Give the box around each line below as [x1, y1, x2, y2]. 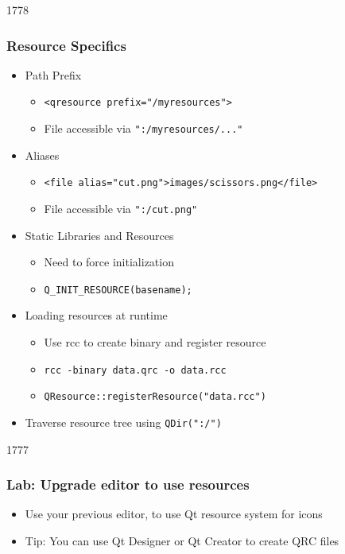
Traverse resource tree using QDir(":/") [25, 413, 222, 430]
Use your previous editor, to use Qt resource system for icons [25, 506, 323, 522]
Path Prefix [25, 66, 82, 83]
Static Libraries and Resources [25, 227, 174, 243]
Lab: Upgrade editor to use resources [6, 475, 250, 494]
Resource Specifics [6, 35, 126, 55]
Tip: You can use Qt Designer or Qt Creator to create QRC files [25, 533, 339, 549]
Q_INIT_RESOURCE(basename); [44, 284, 192, 296]
